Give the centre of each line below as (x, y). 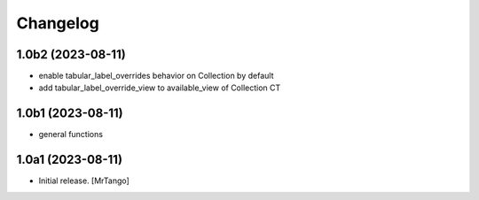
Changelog (58, 23)
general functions (71, 135)
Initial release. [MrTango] (84, 181)
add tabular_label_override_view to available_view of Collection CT (160, 88)
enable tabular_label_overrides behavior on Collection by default (156, 76)
